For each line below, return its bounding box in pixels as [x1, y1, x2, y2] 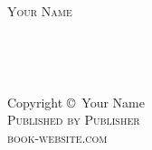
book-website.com [7, 127, 108, 146]
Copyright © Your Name [7, 92, 145, 111]
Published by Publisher [7, 110, 140, 129]
